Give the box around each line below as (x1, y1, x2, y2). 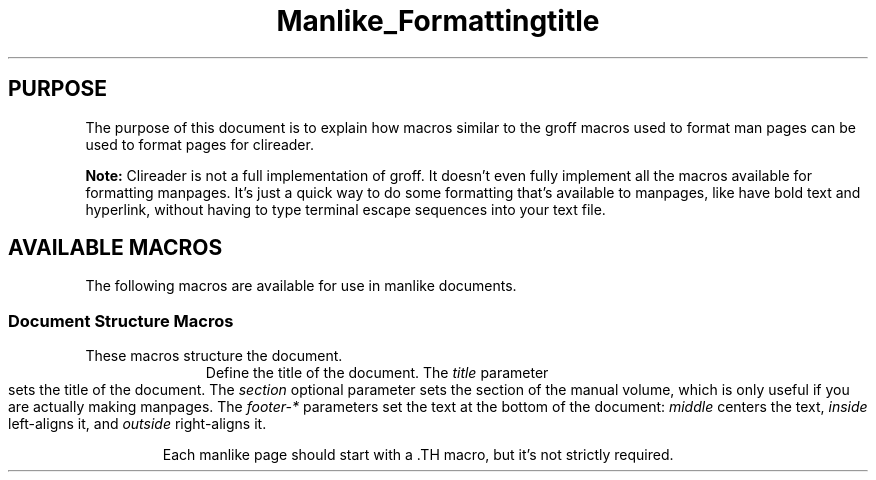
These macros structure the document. (85, 347, 343, 365)
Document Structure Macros (8, 310, 234, 331)
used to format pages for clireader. (85, 135, 314, 153)
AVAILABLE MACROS (8, 235, 223, 261)
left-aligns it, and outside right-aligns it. (8, 415, 267, 433)
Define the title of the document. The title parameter (205, 364, 549, 382)
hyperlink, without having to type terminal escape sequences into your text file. (85, 200, 606, 218)
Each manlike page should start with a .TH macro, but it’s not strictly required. (162, 446, 674, 464)
